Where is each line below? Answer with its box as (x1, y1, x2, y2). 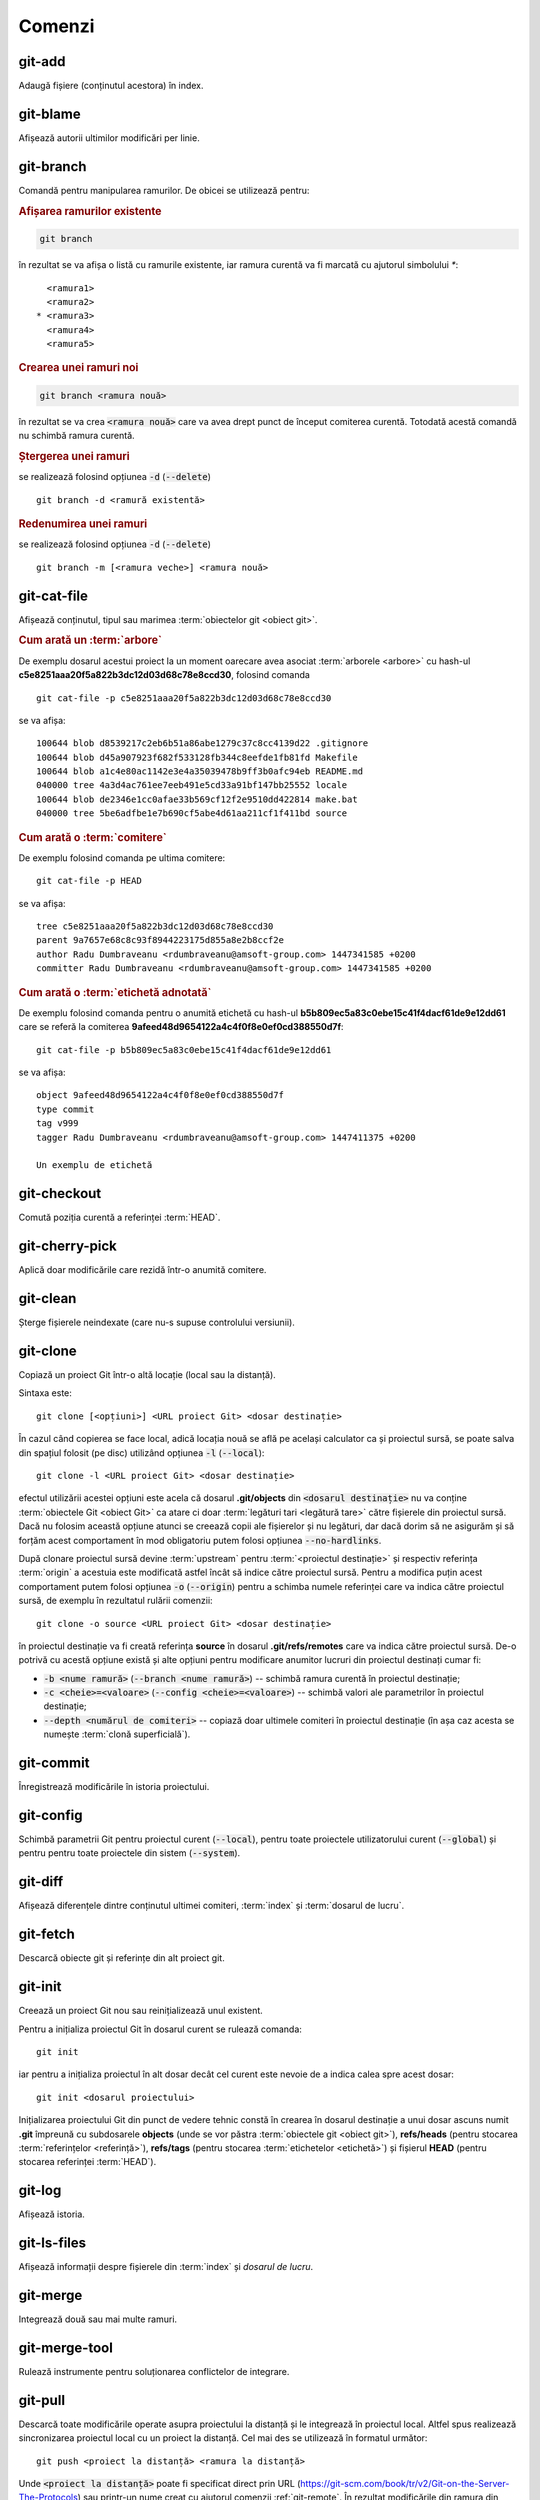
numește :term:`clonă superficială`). (43, 1728, 191, 1740)
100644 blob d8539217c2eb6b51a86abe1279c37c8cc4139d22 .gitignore (36, 738, 369, 749)
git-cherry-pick (18, 1238, 117, 1255)
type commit (36, 1103, 95, 1115)
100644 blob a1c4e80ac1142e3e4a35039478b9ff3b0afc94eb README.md (36, 766, 364, 777)
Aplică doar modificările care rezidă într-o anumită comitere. (18, 1264, 267, 1276)
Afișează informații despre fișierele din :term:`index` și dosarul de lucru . (18, 2261, 314, 2273)
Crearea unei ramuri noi (18, 361, 139, 375)
